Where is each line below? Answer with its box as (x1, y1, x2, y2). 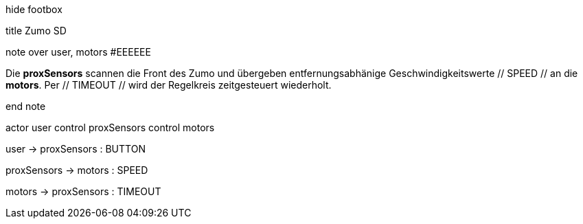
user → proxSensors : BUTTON (5, 143, 146, 155)
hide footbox (5, 3, 62, 15)
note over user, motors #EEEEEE (5, 46, 151, 58)
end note (5, 100, 46, 112)
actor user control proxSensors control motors (5, 122, 215, 133)
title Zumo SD (5, 25, 67, 36)
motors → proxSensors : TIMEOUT (5, 186, 161, 197)
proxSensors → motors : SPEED (5, 164, 148, 176)
